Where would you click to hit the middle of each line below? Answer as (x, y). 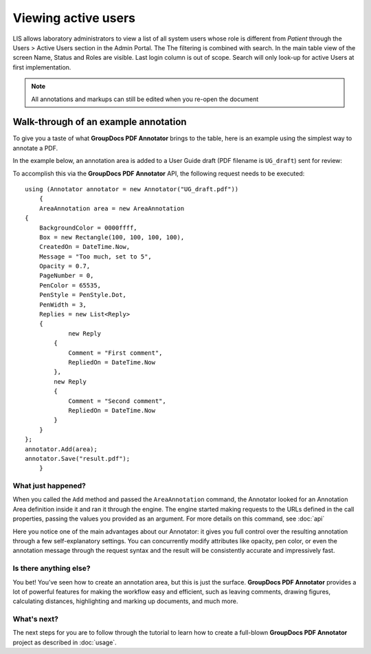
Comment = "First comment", (115, 353)
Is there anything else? (52, 569)
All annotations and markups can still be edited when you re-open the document (145, 99)
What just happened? (49, 486)
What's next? (35, 619)
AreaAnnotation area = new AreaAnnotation (112, 208)
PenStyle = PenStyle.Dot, (83, 295)
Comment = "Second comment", (117, 401)
